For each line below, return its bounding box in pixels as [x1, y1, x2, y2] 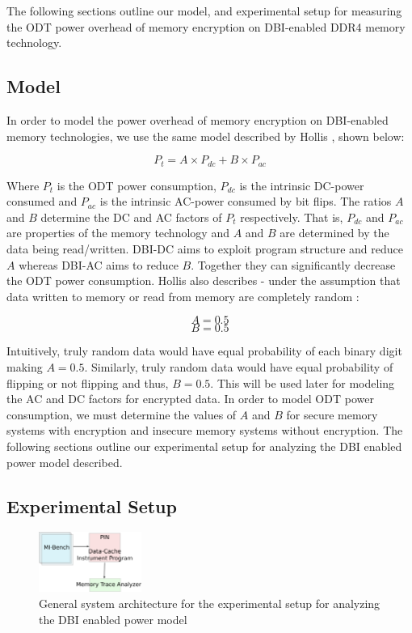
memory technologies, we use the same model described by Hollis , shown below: [6, 127, 405, 144]
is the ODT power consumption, [57, 176, 217, 193]
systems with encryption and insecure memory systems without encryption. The [6, 422, 403, 439]
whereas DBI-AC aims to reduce [19, 256, 179, 273]
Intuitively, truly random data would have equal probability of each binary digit [6, 342, 402, 359]
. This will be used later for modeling [210, 374, 395, 391]
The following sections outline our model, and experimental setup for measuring [6, 2, 402, 19]
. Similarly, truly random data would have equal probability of [84, 358, 393, 375]
